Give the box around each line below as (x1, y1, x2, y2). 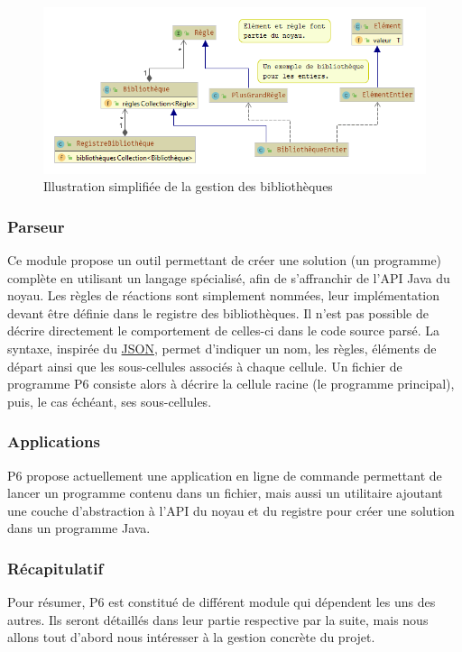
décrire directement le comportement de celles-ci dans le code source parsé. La (7, 321, 439, 340)
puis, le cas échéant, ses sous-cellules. (7, 391, 212, 410)
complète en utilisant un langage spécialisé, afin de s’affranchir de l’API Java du (7, 268, 450, 287)
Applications (7, 430, 100, 453)
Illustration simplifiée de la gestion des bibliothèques (43, 177, 333, 196)
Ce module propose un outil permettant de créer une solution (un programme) (7, 251, 442, 270)
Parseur (7, 215, 65, 237)
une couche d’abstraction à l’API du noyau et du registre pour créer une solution (7, 500, 455, 519)
